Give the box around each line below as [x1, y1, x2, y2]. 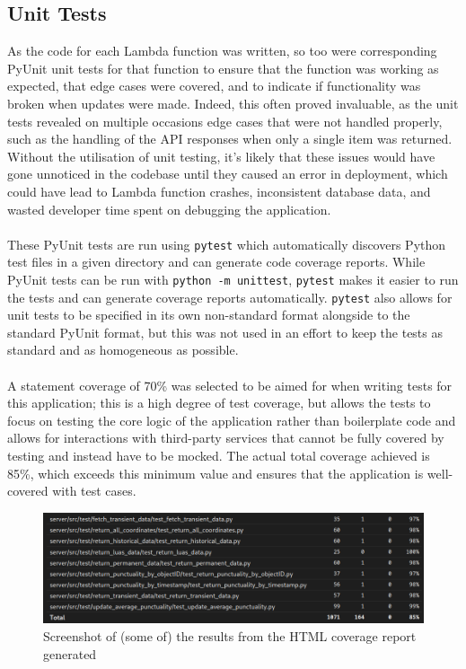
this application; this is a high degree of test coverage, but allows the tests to [7, 393, 431, 412]
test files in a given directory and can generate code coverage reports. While [7, 252, 426, 271]
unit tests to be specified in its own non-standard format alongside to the [7, 305, 410, 324]
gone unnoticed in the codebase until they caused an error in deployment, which [7, 164, 448, 183]
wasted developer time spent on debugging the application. [7, 199, 331, 218]
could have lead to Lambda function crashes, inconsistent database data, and [7, 181, 431, 200]
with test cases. [52, 481, 136, 500]
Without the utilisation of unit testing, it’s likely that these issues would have [7, 146, 435, 165]
